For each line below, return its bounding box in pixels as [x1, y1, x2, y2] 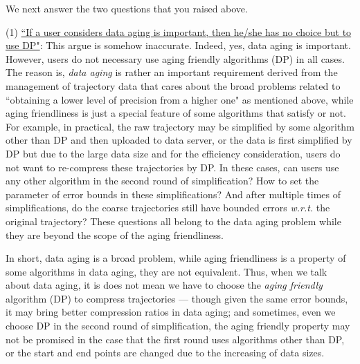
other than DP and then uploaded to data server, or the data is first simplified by [6, 133, 352, 147]
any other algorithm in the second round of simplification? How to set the [6, 173, 319, 188]
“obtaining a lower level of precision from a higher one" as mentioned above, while [6, 92, 354, 106]
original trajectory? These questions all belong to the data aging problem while [6, 213, 341, 228]
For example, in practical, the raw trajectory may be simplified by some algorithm [6, 119, 354, 133]
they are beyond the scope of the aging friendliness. [6, 227, 224, 242]
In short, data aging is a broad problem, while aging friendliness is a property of [6, 251, 346, 265]
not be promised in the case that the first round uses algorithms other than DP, [6, 332, 345, 346]
